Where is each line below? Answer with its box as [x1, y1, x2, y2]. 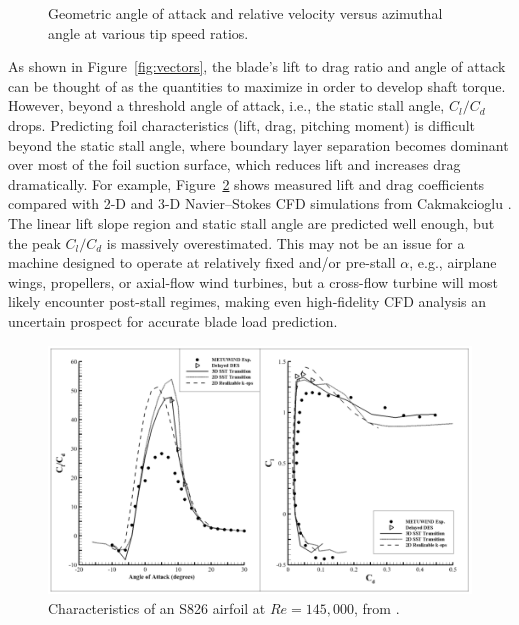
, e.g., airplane [409, 252, 497, 273]
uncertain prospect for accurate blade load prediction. [8, 310, 338, 331]
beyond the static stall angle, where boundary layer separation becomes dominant [8, 134, 509, 155]
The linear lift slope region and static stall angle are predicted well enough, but [8, 212, 495, 233]
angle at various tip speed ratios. [48, 22, 249, 43]
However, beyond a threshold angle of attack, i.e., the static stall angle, [8, 95, 445, 116]
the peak [8, 232, 61, 253]
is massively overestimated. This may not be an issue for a [106, 232, 465, 253]
